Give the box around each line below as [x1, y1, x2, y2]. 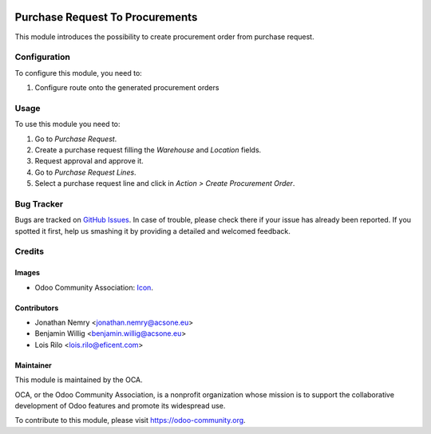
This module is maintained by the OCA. [14, 375, 143, 385]
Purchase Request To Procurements [14, 10, 198, 24]
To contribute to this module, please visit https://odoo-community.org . [14, 416, 247, 425]
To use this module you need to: [14, 120, 121, 129]
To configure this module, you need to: [14, 68, 143, 77]
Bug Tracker [14, 198, 64, 209]
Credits [14, 246, 44, 257]
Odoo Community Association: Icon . [34, 282, 153, 292]
